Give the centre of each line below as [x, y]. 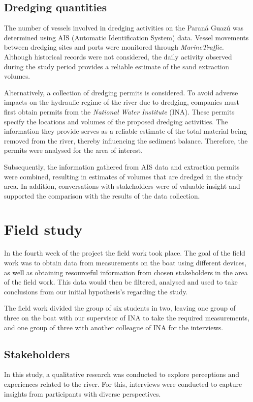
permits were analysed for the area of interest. [73, 150]
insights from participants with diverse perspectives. [82, 393]
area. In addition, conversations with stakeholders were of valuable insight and [122, 186]
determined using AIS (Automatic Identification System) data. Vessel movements [126, 37]
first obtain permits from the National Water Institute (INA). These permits [119, 111]
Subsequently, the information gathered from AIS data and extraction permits [122, 166]
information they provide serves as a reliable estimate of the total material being [126, 131]
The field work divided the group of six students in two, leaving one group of [120, 308]
